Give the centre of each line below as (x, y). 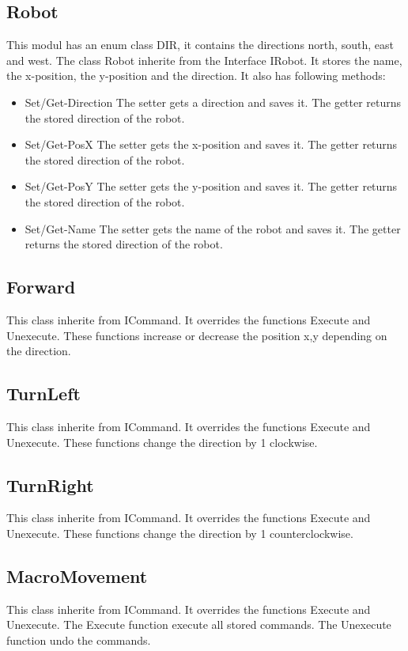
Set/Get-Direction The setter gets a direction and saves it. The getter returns (213, 102)
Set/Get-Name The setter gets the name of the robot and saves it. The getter (213, 228)
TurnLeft (43, 394)
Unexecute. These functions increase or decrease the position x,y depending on (197, 335)
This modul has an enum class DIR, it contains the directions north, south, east (200, 45)
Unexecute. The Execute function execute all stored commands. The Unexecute (199, 625)
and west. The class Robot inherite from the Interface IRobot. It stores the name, (204, 60)
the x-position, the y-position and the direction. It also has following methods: (196, 76)
